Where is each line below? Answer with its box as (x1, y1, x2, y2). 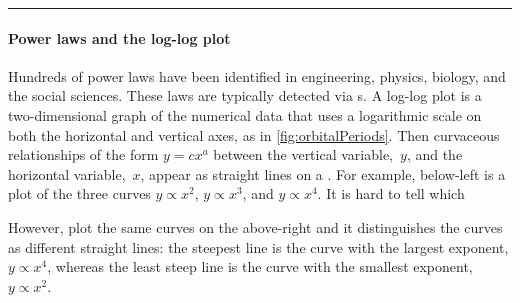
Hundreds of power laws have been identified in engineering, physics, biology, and (8, 65, 506, 86)
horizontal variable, (8, 163, 126, 184)
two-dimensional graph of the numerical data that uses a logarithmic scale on (8, 104, 482, 125)
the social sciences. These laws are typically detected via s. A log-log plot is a (8, 85, 482, 106)
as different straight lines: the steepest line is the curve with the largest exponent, (8, 236, 509, 257)
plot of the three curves (8, 183, 151, 204)
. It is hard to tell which (317, 183, 465, 204)
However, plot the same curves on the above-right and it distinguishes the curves (8, 216, 503, 237)
